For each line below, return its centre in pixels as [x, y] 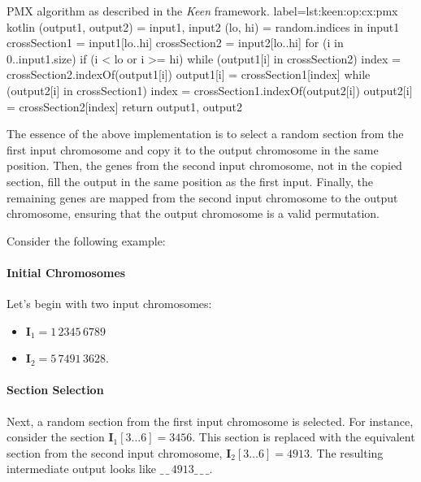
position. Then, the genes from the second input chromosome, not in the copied [204, 165]
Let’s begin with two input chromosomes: [109, 304]
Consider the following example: [86, 240]
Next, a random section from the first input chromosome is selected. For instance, [210, 421]
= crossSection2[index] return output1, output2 [125, 106]
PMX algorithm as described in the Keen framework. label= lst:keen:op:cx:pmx [202, 11]
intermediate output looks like [82, 469]
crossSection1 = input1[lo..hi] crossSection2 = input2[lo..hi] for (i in [175, 43]
